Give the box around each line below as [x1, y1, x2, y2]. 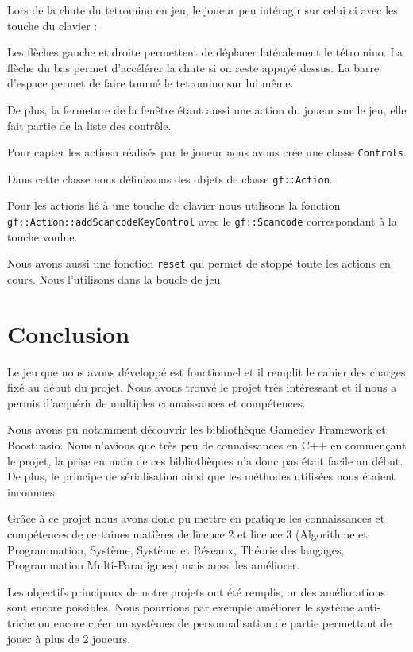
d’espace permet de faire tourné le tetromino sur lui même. [7, 75, 294, 91]
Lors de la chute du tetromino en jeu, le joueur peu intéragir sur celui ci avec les [7, 2, 398, 17]
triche [7, 615, 35, 631]
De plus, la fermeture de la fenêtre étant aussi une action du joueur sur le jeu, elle [7, 101, 407, 118]
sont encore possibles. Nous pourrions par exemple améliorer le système [7, 599, 355, 615]
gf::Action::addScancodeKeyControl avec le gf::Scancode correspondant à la [7, 213, 397, 230]
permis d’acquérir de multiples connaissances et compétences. [7, 394, 306, 411]
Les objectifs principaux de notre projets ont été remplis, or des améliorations [7, 583, 385, 600]
